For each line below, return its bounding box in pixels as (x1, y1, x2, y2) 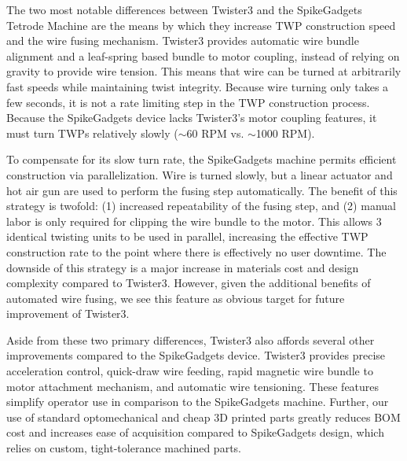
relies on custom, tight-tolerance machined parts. (6, 440, 241, 456)
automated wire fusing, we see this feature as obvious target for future (6, 290, 345, 306)
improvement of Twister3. (6, 305, 130, 322)
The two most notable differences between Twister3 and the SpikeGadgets (6, 2, 362, 17)
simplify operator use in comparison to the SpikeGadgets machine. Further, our (6, 393, 389, 410)
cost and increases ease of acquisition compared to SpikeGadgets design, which (6, 424, 384, 441)
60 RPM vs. (186, 124, 244, 141)
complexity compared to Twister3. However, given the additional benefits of (6, 275, 371, 291)
